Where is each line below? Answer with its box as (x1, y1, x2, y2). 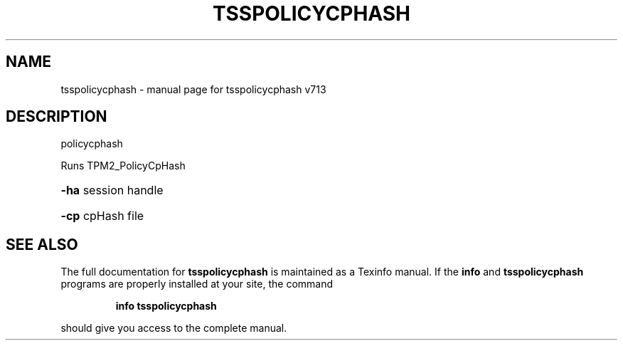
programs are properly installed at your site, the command (60, 278, 334, 290)
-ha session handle (60, 183, 164, 198)
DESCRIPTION (6, 108, 107, 126)
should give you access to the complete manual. (60, 322, 287, 335)
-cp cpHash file (60, 209, 144, 224)
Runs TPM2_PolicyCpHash (60, 159, 186, 172)
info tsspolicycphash (115, 300, 217, 313)
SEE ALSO (6, 235, 78, 253)
